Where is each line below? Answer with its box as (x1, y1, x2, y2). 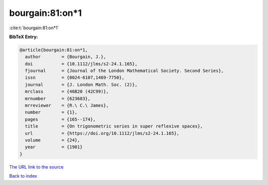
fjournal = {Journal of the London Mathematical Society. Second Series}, (25, 68, 224, 74)
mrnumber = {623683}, (25, 96, 91, 101)
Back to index (9, 173, 37, 179)
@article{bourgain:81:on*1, (19, 47, 88, 53)
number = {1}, (25, 110, 78, 115)
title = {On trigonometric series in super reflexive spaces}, (25, 123, 203, 129)
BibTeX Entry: (9, 34, 38, 40)
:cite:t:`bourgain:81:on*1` (9, 25, 59, 31)
